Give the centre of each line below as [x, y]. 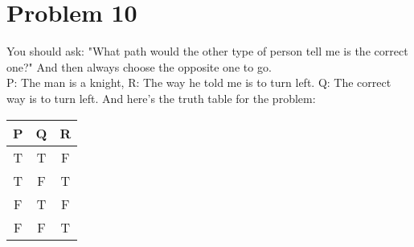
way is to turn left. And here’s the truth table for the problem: [161, 98]
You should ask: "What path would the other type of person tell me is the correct [207, 51]
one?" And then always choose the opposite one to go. [139, 66]
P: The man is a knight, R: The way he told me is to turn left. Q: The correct [199, 82]
